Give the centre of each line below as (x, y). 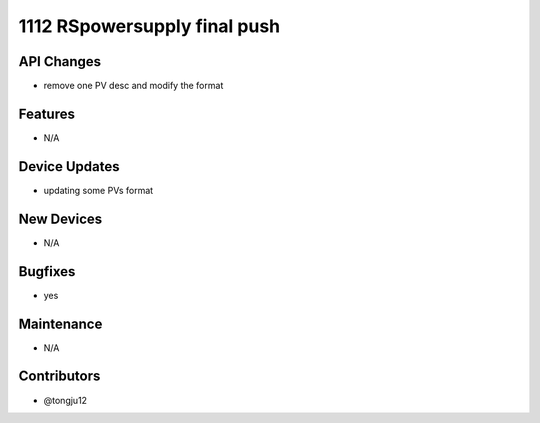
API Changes (60, 61)
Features (46, 113)
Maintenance (60, 323)
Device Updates (69, 166)
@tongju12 (65, 400)
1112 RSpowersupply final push (149, 26)
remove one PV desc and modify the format (133, 86)
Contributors (59, 376)
